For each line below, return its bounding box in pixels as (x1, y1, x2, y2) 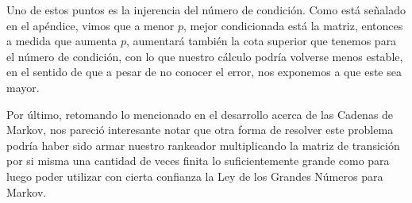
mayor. (6, 79, 40, 95)
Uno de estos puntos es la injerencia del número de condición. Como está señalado (6, 2, 406, 17)
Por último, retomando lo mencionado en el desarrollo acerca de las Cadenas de (6, 105, 394, 122)
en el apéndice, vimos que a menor (6, 17, 175, 33)
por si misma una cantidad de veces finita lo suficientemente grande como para (6, 152, 390, 169)
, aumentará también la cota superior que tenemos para (125, 33, 397, 49)
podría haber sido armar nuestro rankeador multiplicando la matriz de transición (6, 136, 400, 153)
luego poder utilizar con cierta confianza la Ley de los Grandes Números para (6, 167, 383, 184)
